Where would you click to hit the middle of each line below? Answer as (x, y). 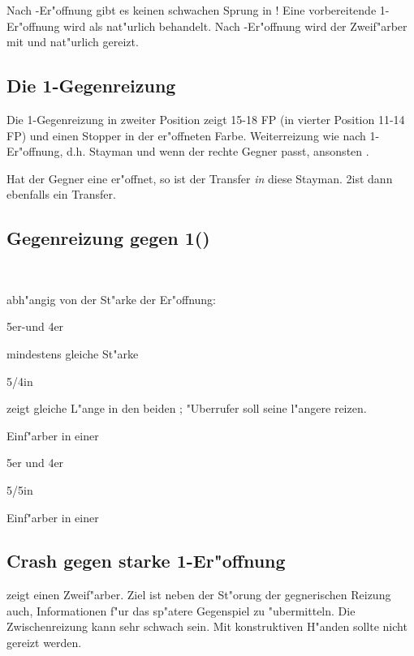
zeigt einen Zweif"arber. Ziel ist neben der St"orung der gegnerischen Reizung (199, 595)
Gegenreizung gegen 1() (108, 238)
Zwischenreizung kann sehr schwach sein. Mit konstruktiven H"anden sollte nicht (207, 626)
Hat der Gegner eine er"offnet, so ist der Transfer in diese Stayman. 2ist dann (200, 178)
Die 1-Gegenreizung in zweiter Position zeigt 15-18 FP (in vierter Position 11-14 (206, 119)
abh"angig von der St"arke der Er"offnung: (111, 299)
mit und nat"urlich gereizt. (73, 42)
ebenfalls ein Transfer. (61, 194)
